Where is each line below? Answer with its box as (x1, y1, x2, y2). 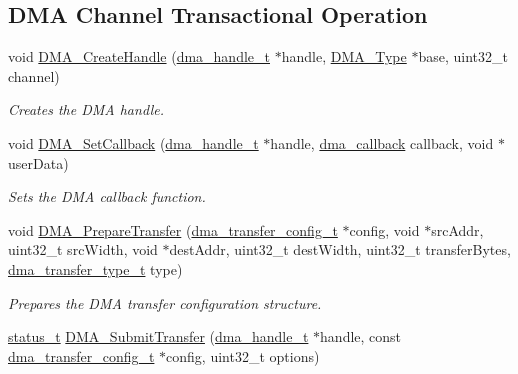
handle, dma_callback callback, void (270, 132, 494, 153)
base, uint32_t (418, 46, 508, 67)
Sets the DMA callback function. (8, 186, 206, 207)
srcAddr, (431, 219, 484, 240)
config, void (349, 219, 420, 240)
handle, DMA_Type (281, 46, 407, 67)
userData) (8, 152, 69, 173)
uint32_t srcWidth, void (8, 239, 158, 260)
